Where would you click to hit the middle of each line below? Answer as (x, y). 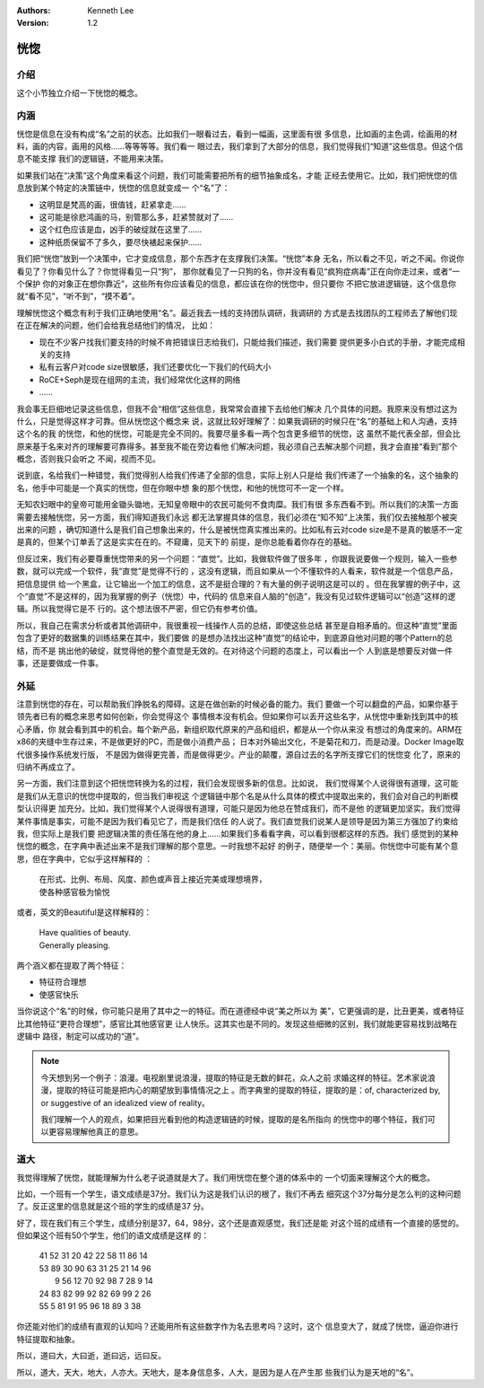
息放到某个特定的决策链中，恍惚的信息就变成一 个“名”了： (123, 188)
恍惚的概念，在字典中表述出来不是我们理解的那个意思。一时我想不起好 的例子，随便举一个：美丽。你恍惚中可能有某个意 (238, 846)
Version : (33, 23)
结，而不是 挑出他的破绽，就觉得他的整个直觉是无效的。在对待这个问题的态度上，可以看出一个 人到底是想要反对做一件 (234, 650)
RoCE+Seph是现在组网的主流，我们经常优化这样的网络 (140, 379)
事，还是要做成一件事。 (60, 663)
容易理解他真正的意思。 (99, 1132)
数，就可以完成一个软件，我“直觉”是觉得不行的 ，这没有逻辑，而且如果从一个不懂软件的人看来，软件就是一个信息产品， (237, 571)
